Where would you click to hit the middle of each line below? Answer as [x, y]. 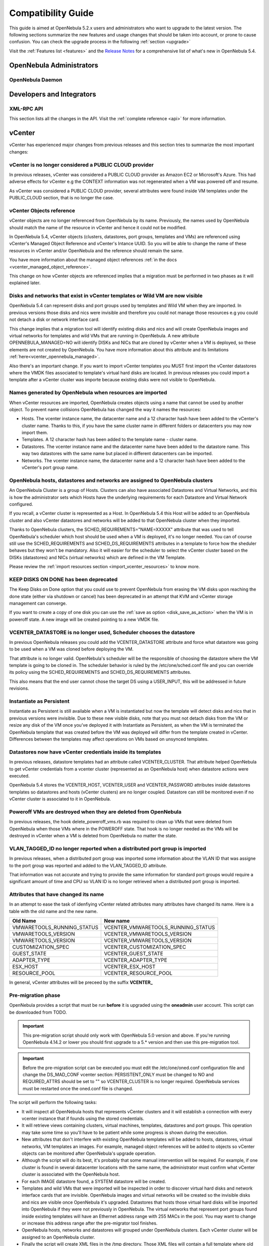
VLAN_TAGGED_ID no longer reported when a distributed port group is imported [108, 848]
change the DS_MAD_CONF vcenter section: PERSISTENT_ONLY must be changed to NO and [118, 1075]
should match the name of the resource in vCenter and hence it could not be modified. [98, 227]
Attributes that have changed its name [57, 895]
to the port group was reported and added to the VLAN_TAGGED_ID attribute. [88, 865]
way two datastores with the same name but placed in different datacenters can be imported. [117, 454]
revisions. [19, 688]
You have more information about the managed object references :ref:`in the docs [93, 260]
